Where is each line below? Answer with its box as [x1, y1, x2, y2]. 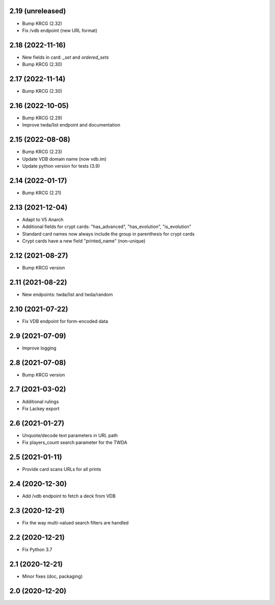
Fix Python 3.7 [22, 546, 52, 552]
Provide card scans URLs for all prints [22, 466, 101, 472]
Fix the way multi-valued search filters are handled [22, 519, 129, 525]
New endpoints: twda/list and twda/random [22, 291, 113, 297]
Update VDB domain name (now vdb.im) [22, 156, 107, 162]
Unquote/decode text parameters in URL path [22, 432, 118, 438]
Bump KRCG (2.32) [22, 20, 62, 27]
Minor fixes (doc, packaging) [22, 573, 83, 579]
